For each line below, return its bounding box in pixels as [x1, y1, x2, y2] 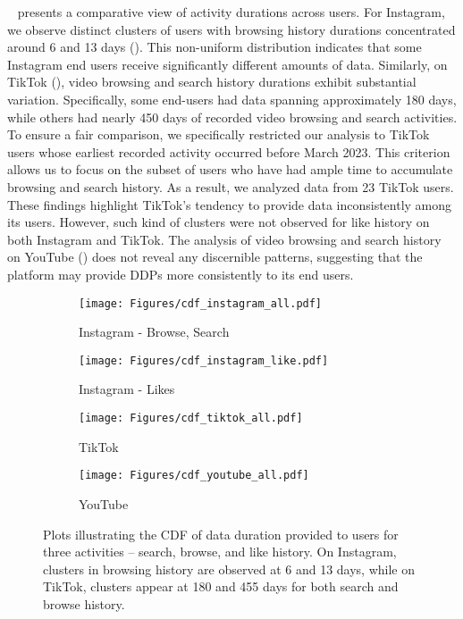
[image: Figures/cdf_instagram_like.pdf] [79, 354, 329, 367]
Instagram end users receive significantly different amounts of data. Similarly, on [7, 54, 448, 73]
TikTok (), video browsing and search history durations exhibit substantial [7, 72, 417, 91]
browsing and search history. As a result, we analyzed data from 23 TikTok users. [7, 177, 454, 196]
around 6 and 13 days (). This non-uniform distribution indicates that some [7, 38, 422, 56]
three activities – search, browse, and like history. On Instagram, [43, 542, 397, 561]
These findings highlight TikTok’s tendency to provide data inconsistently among [7, 195, 452, 213]
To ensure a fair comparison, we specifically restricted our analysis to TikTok [7, 125, 430, 144]
